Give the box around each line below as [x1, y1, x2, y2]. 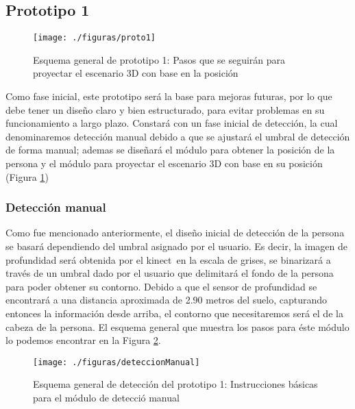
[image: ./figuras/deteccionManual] [33, 357, 200, 367]
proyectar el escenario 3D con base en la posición [33, 66, 238, 80]
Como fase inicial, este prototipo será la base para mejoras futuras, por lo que [5, 89, 332, 103]
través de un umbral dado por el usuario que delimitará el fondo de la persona [5, 266, 334, 280]
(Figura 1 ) [5, 169, 49, 184]
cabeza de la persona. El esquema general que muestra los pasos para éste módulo [5, 319, 350, 334]
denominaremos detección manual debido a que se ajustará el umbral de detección [5, 129, 350, 143]
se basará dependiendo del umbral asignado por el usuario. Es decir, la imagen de [5, 239, 347, 253]
